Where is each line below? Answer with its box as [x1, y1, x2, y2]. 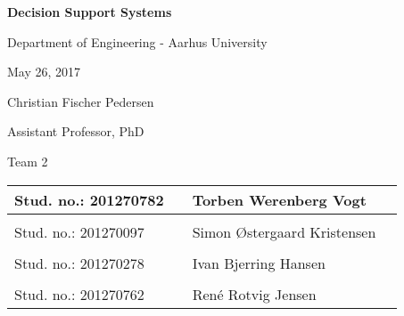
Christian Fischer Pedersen [7, 92, 154, 110]
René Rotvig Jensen [192, 283, 317, 304]
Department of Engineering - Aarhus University [7, 32, 268, 51]
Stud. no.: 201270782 [14, 189, 164, 210]
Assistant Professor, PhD [7, 122, 144, 141]
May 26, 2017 [7, 62, 81, 81]
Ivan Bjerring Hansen [192, 252, 326, 273]
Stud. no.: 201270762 [14, 283, 144, 304]
